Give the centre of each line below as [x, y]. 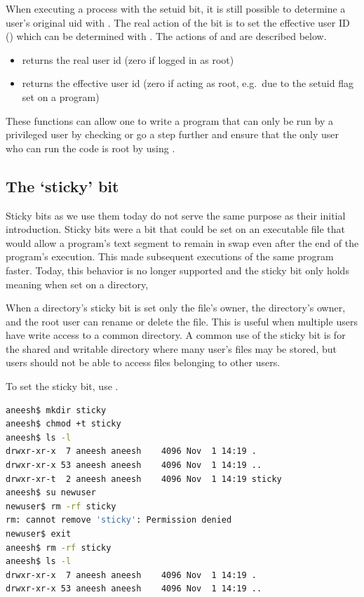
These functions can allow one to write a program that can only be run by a [169, 120]
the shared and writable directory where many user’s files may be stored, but [171, 348]
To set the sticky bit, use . [62, 386]
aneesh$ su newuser [51, 493]
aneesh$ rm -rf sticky [59, 548]
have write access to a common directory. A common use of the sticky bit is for [176, 335]
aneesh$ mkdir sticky [56, 410]
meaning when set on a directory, [77, 284]
